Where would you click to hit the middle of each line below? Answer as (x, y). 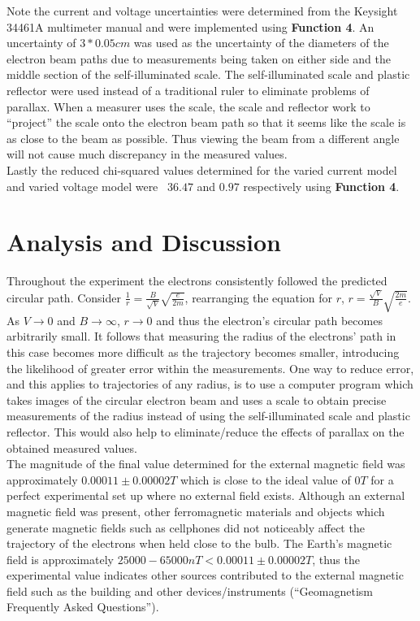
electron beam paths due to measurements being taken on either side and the (199, 58)
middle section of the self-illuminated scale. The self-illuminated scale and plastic (208, 74)
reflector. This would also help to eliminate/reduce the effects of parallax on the (206, 431)
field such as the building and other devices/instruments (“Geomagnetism (190, 591)
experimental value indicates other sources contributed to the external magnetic (205, 575)
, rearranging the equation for (258, 297)
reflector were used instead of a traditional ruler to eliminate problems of (188, 90)
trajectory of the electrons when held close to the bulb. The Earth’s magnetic (199, 543)
